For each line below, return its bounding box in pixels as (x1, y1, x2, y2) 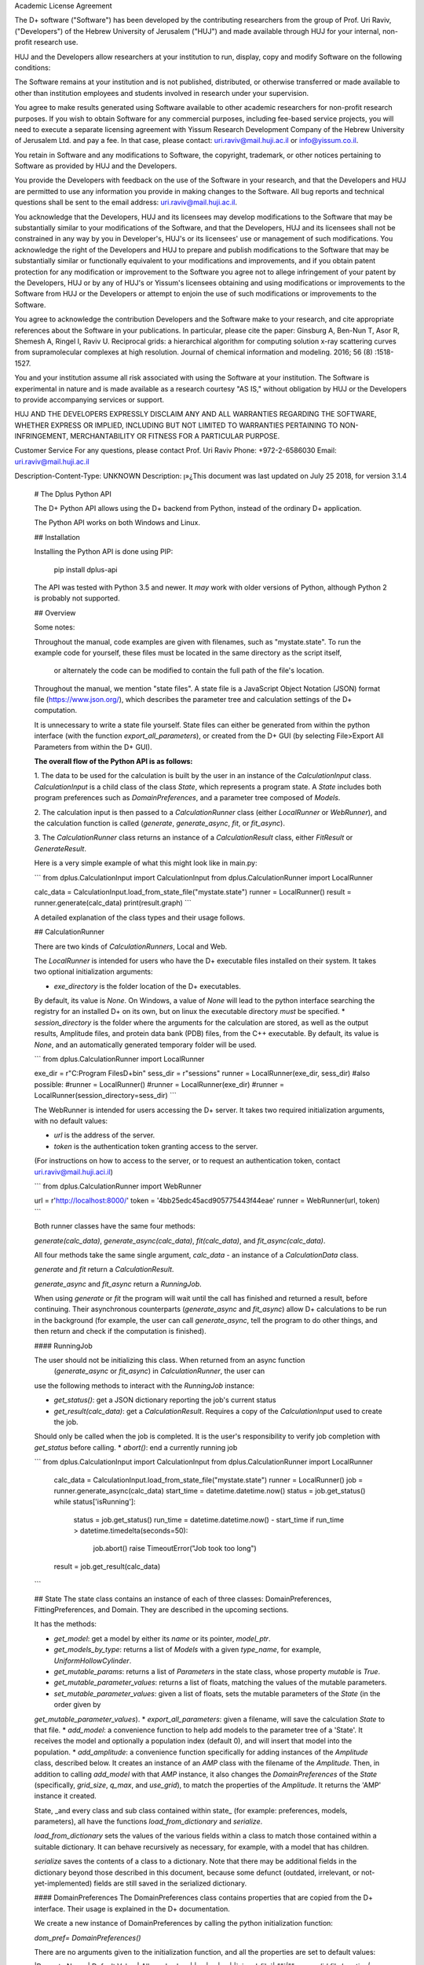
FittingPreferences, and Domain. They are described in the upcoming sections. (34, 1605, 290, 1614)
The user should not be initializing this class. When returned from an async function (34, 1356, 305, 1365)
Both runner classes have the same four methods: (34, 1221, 196, 1231)
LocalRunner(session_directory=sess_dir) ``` (34, 1091, 177, 1100)
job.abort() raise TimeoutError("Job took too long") (93, 1544, 257, 1553)
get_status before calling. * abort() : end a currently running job (34, 1442, 238, 1452)
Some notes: (34, 623, 75, 632)
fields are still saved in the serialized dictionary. (93, 1879, 247, 1888)
